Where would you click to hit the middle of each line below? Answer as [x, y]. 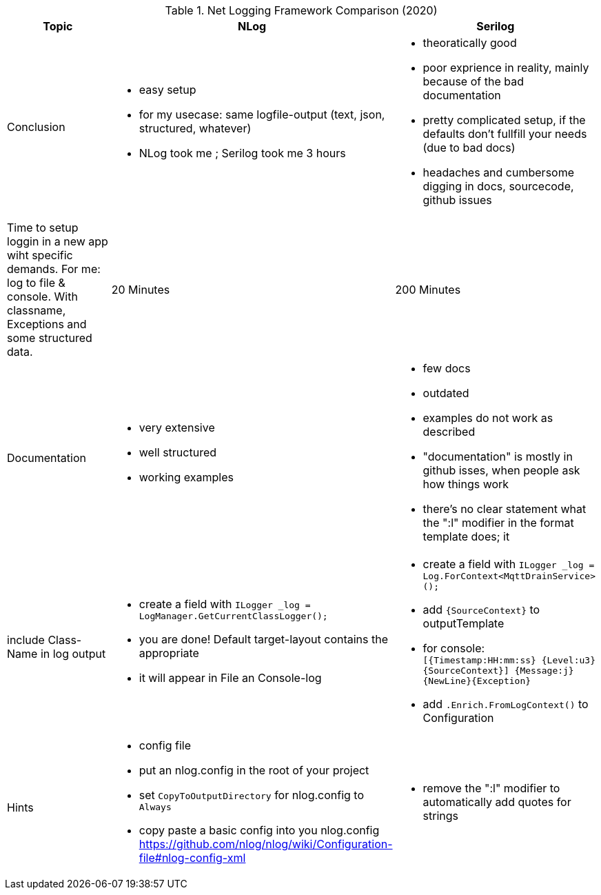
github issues [457, 200]
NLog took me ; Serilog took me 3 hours [242, 153]
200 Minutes [428, 290]
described [449, 432]
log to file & [36, 283]
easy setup [167, 90]
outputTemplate [464, 623]
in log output [73, 653]
